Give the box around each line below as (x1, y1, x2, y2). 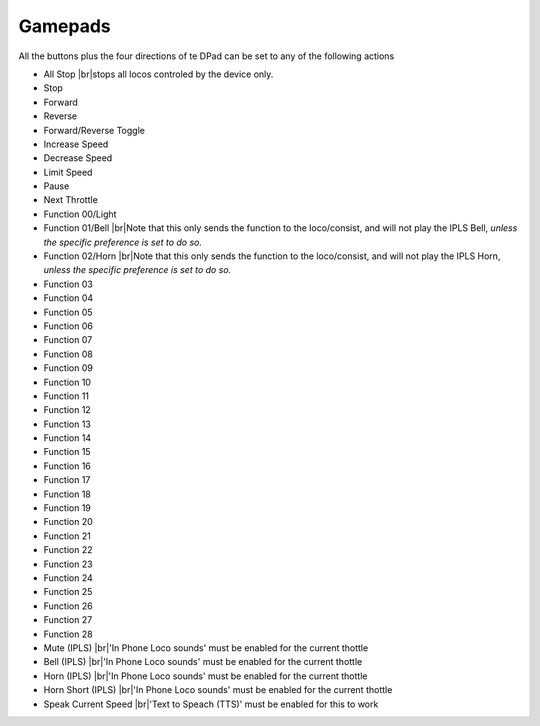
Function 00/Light (43, 208, 117, 220)
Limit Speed (43, 166, 93, 178)
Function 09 (43, 362, 94, 374)
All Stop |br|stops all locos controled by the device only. (43, 68, 274, 80)
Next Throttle (43, 194, 99, 206)
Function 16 (43, 460, 92, 472)
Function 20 (43, 516, 94, 528)
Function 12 (43, 404, 92, 416)
